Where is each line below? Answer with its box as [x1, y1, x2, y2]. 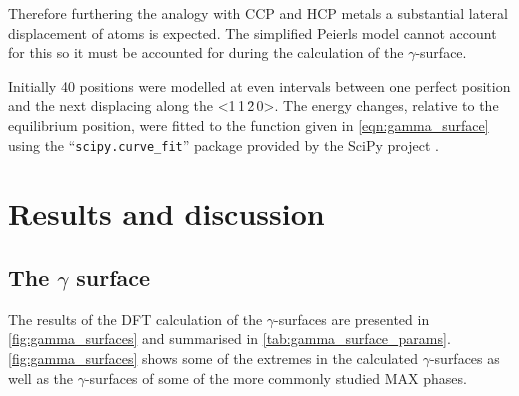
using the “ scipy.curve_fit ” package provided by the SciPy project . [8, 134, 439, 155]
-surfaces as [429, 347, 500, 368]
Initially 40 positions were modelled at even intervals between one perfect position [8, 75, 511, 96]
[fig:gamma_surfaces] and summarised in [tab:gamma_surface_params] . [8, 328, 451, 349]
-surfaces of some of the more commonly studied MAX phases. [84, 367, 467, 388]
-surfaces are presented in [274, 308, 430, 329]
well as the [8, 367, 74, 388]
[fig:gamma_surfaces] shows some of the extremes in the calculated [8, 347, 418, 368]
